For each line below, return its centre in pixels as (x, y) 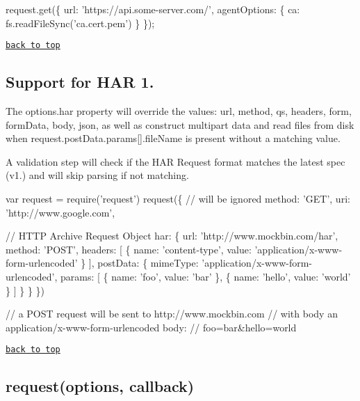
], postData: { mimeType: (144, 263)
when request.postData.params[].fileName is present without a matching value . (173, 138)
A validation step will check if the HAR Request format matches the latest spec (175, 161)
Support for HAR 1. (80, 82)
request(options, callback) (100, 386)
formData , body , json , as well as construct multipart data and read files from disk (180, 124)
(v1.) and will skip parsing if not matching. (97, 175)
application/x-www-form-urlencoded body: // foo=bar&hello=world (151, 327)
